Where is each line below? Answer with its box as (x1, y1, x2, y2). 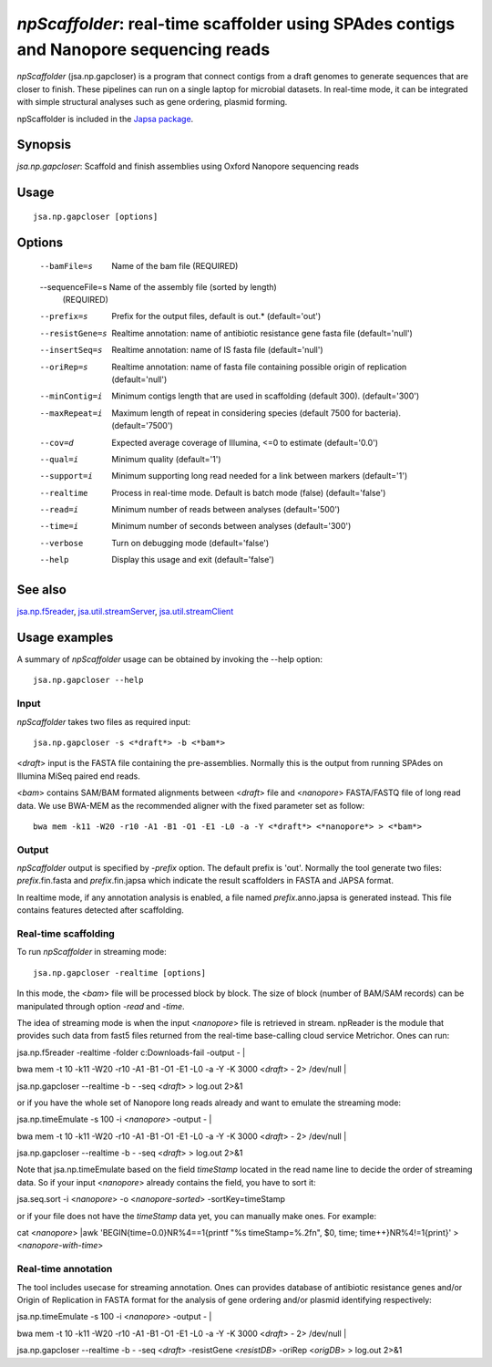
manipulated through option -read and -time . (16, 1000, 186, 1011)
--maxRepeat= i (39, 408, 103, 419)
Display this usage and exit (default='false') (111, 554, 275, 565)
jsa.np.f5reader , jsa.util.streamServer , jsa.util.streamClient (16, 606, 234, 617)
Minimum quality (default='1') (111, 453, 222, 464)
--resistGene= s (39, 328, 108, 338)
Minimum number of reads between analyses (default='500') (111, 504, 341, 515)
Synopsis (16, 137, 72, 152)
